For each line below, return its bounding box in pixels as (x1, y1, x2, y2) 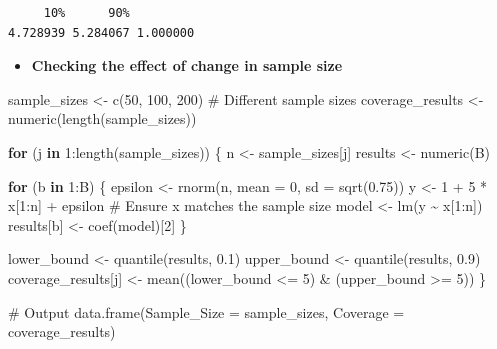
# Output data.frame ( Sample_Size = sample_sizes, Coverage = (8, 301, 405, 322)
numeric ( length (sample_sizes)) (8, 108, 197, 129)
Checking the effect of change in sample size (31, 55, 343, 76)
